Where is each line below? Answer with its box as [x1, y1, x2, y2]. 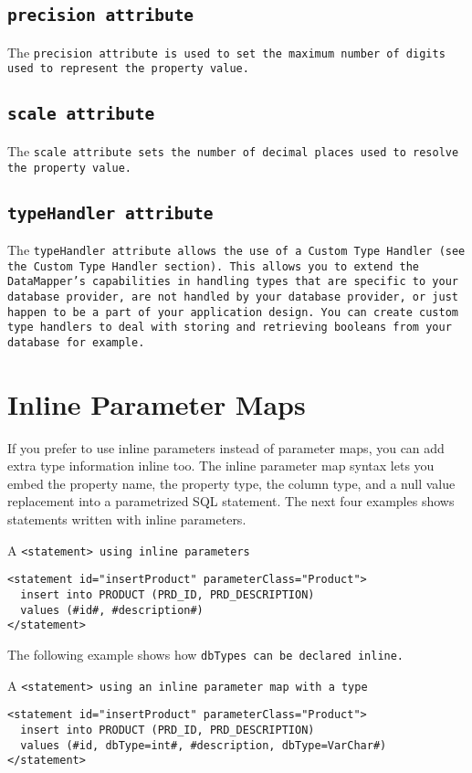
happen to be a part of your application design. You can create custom [7, 305, 458, 319]
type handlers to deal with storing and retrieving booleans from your [7, 321, 452, 334]
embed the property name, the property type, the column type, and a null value [7, 473, 456, 492]
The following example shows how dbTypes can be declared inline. [7, 644, 404, 663]
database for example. [7, 335, 145, 349]
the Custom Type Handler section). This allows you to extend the [7, 259, 420, 273]
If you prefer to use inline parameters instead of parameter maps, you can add [7, 438, 445, 457]
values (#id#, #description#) [20, 603, 204, 617]
